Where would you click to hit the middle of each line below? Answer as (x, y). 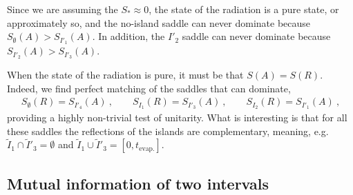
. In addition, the (128, 36)
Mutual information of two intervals (138, 183)
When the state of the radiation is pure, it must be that (125, 74)
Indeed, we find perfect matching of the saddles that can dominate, (149, 88)
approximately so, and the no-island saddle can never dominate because (159, 22)
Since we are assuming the (63, 9)
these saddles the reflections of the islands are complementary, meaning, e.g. (168, 131)
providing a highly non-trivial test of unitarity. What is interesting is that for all (177, 117)
